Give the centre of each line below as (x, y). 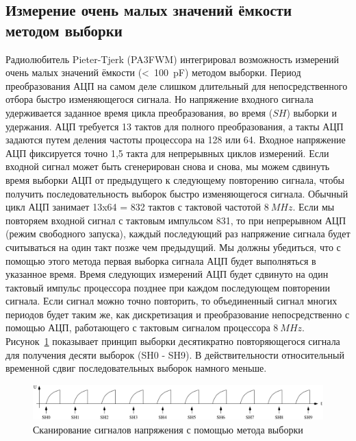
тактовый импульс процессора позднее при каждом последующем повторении (168, 287)
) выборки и (312, 112)
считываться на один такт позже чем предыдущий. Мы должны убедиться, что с (173, 247)
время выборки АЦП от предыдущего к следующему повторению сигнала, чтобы (175, 179)
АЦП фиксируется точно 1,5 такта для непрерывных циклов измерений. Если (167, 153)
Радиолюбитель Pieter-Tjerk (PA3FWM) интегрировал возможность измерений (173, 59)
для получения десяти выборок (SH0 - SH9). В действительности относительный (175, 354)
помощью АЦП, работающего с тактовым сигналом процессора (138, 327)
